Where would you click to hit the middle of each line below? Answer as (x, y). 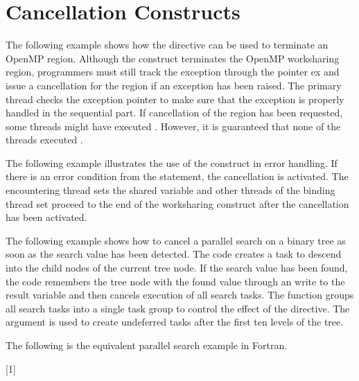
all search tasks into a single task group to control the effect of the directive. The (178, 308)
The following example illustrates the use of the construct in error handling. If (172, 162)
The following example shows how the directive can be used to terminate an (167, 45)
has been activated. (46, 217)
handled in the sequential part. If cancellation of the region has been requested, (174, 113)
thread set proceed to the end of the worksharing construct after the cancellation (177, 203)
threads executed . (44, 140)
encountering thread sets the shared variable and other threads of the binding (170, 190)
